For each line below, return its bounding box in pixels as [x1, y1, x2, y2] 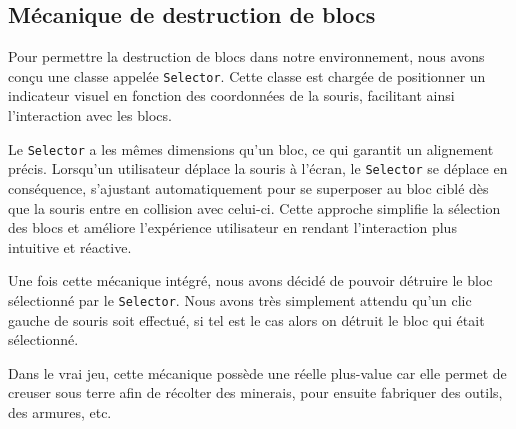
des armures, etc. [8, 401, 112, 422]
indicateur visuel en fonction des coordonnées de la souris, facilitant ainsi [8, 85, 455, 106]
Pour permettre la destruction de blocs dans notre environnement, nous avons [8, 46, 485, 67]
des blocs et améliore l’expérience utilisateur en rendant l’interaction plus [8, 217, 457, 238]
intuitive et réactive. [8, 236, 132, 257]
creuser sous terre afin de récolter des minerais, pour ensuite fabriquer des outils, [8, 382, 503, 403]
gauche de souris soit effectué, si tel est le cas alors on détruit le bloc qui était [8, 309, 485, 330]
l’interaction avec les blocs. [8, 105, 172, 126]
